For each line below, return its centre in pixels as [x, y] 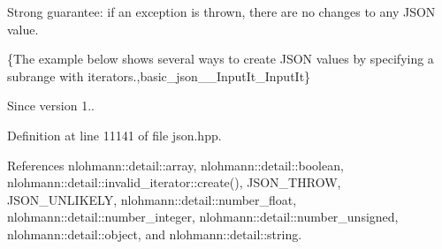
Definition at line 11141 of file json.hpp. [114, 135]
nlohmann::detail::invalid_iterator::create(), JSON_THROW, [174, 182]
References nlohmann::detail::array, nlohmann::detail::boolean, [175, 165]
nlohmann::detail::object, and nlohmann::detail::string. [155, 234]
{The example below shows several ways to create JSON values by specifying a [221, 59]
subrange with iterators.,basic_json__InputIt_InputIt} [159, 75]
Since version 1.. [51, 106]
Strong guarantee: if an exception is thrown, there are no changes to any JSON [221, 11]
